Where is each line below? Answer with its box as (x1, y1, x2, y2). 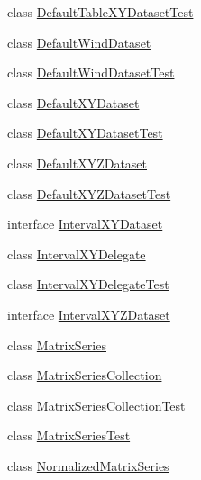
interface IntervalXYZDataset (7, 304, 170, 323)
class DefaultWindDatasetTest (7, 63, 175, 82)
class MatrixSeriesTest (7, 426, 131, 445)
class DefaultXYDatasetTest (7, 123, 163, 142)
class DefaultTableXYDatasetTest (7, 3, 194, 21)
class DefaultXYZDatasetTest (7, 184, 171, 203)
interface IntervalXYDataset (7, 214, 163, 233)
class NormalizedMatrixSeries (7, 456, 169, 475)
